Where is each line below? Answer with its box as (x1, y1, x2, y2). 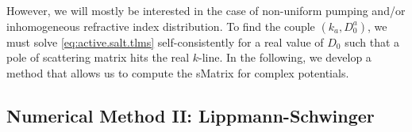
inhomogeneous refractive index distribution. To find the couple (6, 17, 315, 34)
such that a (345, 33, 400, 50)
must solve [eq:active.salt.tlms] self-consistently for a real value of (6, 33, 324, 50)
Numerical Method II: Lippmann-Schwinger (6, 103, 375, 127)
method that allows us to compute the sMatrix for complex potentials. (6, 64, 349, 81)
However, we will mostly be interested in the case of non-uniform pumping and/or (6, 2, 406, 18)
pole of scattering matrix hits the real (6, 49, 190, 66)
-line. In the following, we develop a (198, 49, 372, 66)
